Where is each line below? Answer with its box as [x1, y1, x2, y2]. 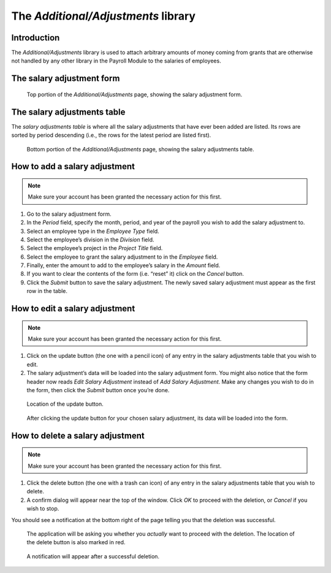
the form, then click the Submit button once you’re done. [26, 387, 170, 393]
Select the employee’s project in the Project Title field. [26, 245, 163, 252]
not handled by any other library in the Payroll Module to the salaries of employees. [11, 57, 221, 64]
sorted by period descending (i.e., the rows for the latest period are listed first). [11, 132, 211, 139]
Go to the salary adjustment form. [26, 210, 112, 218]
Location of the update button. [26, 400, 104, 408]
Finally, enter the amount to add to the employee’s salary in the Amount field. [26, 262, 221, 269]
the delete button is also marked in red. [26, 539, 126, 546]
